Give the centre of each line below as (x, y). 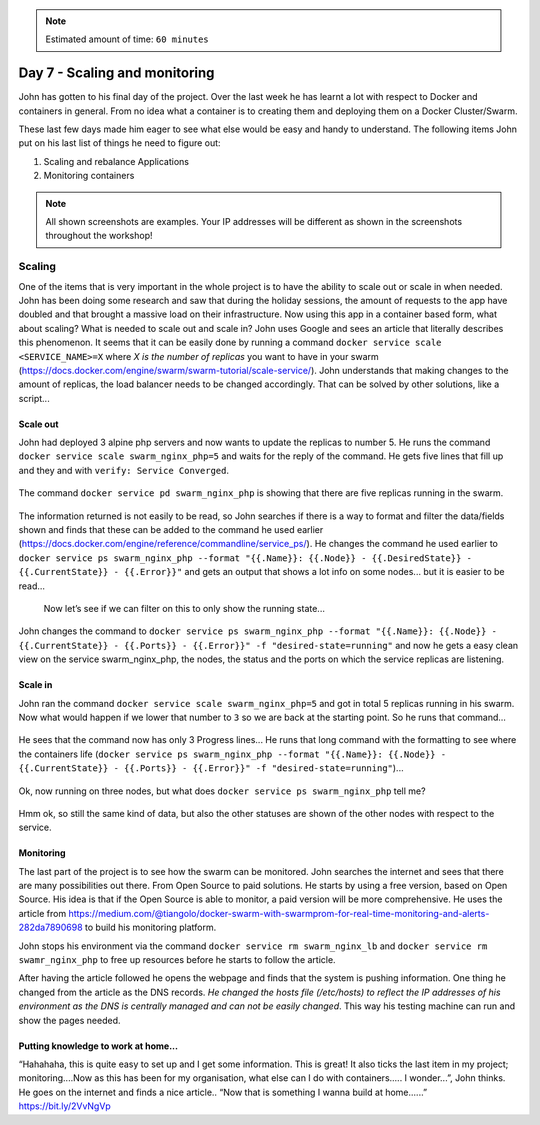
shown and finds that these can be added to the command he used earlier (171, 530)
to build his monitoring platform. (151, 927)
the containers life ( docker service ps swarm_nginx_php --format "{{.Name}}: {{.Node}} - (232, 754)
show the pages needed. (69, 1020)
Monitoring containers (89, 176)
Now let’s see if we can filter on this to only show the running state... (184, 608)
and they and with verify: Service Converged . (124, 470)
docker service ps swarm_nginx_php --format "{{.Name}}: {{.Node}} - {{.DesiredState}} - (245, 558)
